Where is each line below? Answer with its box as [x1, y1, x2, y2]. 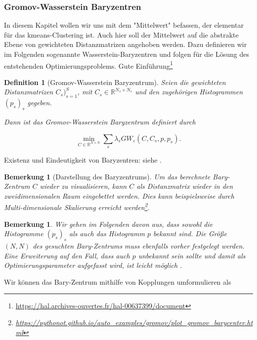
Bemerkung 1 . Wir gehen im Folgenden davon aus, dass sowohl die [4, 218, 213, 229]
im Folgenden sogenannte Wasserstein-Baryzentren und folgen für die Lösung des [4, 49, 249, 59]
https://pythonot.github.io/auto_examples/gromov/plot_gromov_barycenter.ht [15, 317, 253, 327]
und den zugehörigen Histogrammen [135, 86, 243, 97]
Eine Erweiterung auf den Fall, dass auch [4, 250, 130, 260]
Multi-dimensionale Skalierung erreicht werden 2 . [4, 201, 150, 212]
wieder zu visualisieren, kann [40, 181, 127, 191]
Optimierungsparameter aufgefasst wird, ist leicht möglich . [4, 260, 182, 270]
